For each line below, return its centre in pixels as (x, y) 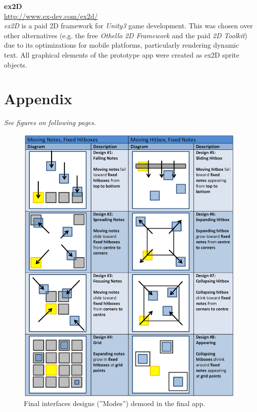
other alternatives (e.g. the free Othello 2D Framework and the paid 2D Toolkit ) (126, 35)
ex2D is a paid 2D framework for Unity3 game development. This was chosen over (128, 26)
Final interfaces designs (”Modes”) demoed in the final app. (115, 403)
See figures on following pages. (50, 122)
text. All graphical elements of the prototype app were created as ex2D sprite (122, 54)
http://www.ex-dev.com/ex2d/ (51, 16)
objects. (16, 64)
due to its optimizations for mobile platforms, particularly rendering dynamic (122, 45)
